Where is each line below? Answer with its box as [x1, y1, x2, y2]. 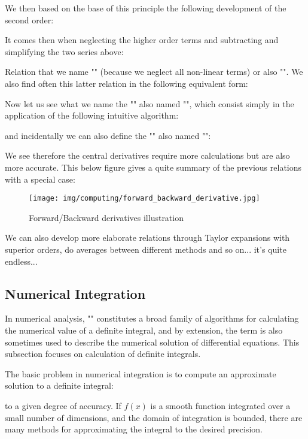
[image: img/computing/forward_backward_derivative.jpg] [29, 194, 260, 203]
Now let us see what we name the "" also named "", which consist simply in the [5, 97, 294, 110]
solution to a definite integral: [5, 379, 114, 392]
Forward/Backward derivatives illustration [29, 211, 184, 223]
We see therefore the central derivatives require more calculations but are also [5, 149, 290, 162]
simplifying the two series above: [5, 45, 124, 57]
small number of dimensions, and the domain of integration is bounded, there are [5, 411, 303, 423]
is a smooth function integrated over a [150, 399, 291, 411]
